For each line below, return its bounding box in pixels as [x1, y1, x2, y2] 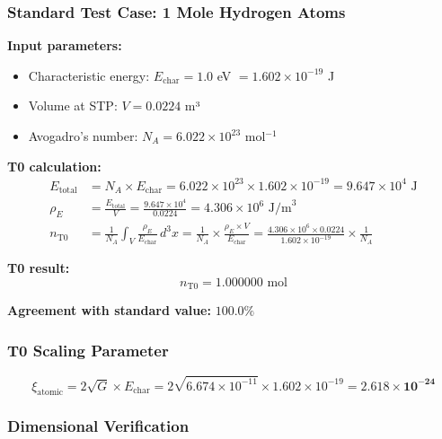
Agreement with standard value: [7, 301, 211, 320]
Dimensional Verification [7, 415, 190, 437]
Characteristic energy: [28, 66, 150, 84]
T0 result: [7, 259, 70, 277]
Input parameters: [7, 36, 122, 55]
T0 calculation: [7, 156, 102, 175]
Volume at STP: [28, 96, 118, 115]
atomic [37, 388, 64, 398]
